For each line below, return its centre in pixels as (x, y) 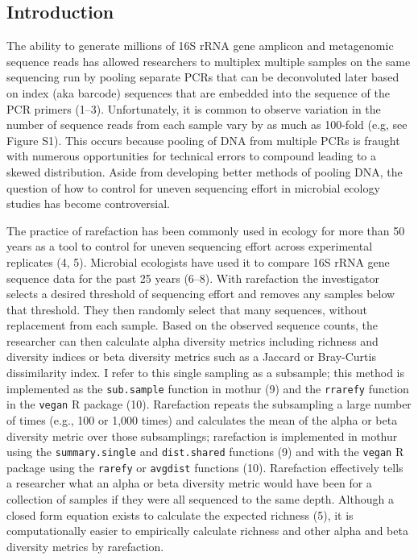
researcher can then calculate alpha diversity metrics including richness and (192, 340)
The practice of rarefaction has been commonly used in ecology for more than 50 (206, 230)
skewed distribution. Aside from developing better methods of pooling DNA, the (205, 171)
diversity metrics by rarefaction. (85, 546)
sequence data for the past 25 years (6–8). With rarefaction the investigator (193, 278)
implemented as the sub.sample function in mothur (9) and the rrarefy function (208, 388)
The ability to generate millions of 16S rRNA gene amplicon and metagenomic (200, 46)
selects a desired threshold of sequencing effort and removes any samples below (201, 294)
